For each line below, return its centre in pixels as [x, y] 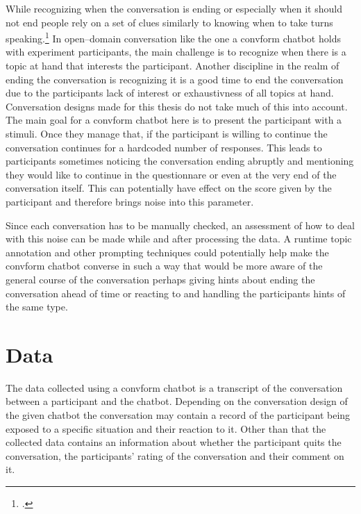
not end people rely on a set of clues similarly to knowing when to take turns [169, 22]
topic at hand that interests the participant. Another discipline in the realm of [173, 66]
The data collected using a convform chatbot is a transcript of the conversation [174, 387]
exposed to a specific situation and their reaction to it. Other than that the [166, 428]
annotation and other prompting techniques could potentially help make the [167, 252]
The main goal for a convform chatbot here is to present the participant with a [174, 120]
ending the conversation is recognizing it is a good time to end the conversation [175, 79]
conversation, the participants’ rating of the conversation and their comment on [175, 455]
